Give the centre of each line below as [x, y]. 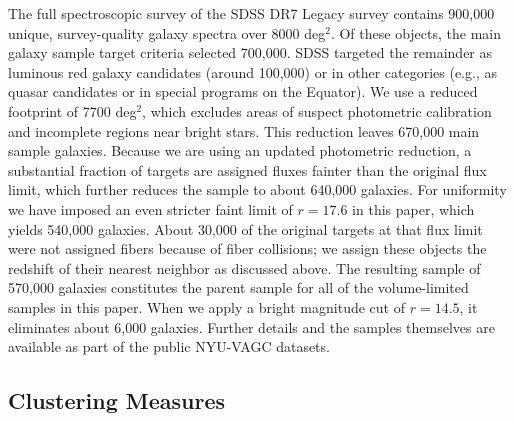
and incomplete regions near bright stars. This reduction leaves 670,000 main [244, 130]
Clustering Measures [116, 400]
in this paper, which [413, 208]
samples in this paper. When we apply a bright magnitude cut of [206, 306]
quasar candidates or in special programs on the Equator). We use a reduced [243, 91]
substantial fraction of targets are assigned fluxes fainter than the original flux [247, 169]
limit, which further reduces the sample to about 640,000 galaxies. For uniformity [257, 189]
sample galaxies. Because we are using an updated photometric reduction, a [240, 150]
